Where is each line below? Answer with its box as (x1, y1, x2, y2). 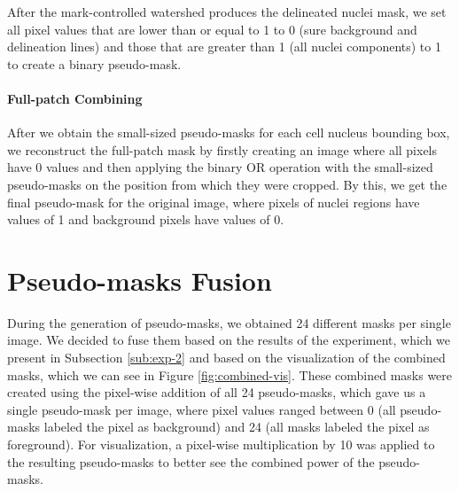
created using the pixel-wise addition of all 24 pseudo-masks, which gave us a (7, 383, 426, 401)
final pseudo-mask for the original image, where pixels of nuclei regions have (7, 192, 420, 211)
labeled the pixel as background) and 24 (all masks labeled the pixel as (43, 417, 430, 436)
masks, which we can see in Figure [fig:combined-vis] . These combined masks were (7, 365, 453, 384)
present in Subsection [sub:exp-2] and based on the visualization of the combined (7, 348, 446, 367)
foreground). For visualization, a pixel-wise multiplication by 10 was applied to (7, 435, 435, 454)
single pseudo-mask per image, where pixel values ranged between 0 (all (7, 400, 396, 418)
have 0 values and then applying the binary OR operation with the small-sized (7, 158, 433, 176)
